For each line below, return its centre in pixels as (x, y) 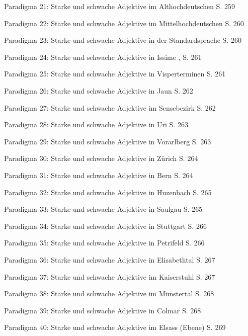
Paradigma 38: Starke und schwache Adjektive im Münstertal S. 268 (109, 293)
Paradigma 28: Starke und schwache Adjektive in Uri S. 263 (96, 124)
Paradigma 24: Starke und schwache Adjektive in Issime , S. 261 (103, 57)
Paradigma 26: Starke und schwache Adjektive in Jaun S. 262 (99, 90)
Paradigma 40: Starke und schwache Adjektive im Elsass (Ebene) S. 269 (115, 327)
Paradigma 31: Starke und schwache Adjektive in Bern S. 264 (99, 175)
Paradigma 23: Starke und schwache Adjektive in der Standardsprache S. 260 (123, 40)
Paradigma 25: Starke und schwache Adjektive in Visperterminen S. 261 (115, 74)
